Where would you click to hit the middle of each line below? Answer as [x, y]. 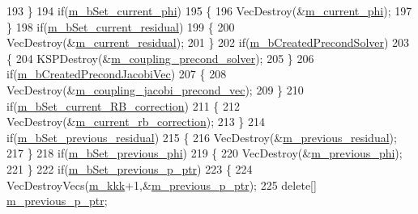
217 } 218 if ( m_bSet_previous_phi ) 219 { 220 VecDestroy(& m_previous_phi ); [205, 153]
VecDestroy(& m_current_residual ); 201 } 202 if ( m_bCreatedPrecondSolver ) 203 [208, 42]
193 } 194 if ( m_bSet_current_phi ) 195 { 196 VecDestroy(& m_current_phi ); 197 [209, 10]
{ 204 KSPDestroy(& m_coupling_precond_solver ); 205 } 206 [160, 58]
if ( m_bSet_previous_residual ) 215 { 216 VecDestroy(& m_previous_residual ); [202, 137]
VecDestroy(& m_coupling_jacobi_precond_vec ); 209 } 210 [155, 89]
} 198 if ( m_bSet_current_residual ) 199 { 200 [121, 26]
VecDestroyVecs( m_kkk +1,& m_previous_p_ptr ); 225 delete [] [162, 185]
